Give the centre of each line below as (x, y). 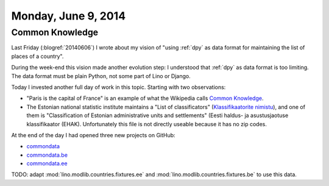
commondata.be (47, 155)
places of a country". (37, 56)
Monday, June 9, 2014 (69, 16)
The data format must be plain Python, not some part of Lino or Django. (101, 76)
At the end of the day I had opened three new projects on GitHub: (94, 135)
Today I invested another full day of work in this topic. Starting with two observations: (119, 87)
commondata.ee (47, 163)
